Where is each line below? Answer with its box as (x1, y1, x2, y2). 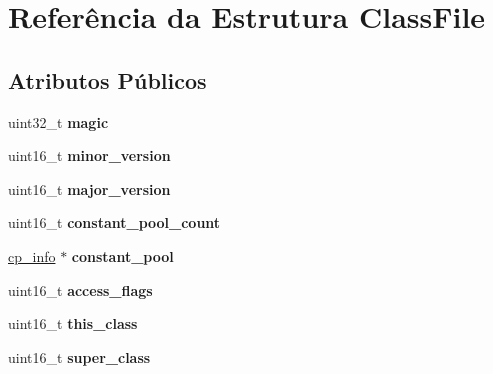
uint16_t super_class (8, 346, 151, 367)
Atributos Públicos (8, 64, 207, 95)
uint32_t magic (8, 111, 109, 132)
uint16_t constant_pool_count (8, 212, 221, 233)
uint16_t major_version (8, 178, 171, 199)
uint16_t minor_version (8, 145, 171, 166)
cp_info (8, 245, 56, 266)
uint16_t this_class (8, 313, 138, 334)
